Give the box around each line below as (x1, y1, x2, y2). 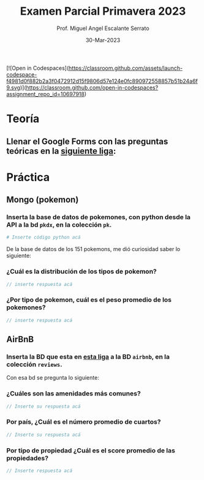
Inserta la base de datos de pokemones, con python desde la (6, 213, 191, 222)
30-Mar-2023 (85, 36, 121, 43)
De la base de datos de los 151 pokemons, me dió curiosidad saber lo (6, 246, 181, 253)
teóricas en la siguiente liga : (6, 146, 116, 156)
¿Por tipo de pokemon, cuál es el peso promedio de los (6, 296, 172, 304)
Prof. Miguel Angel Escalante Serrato (56, 24, 149, 32)
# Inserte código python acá (6, 234, 81, 241)
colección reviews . (6, 360, 62, 369)
